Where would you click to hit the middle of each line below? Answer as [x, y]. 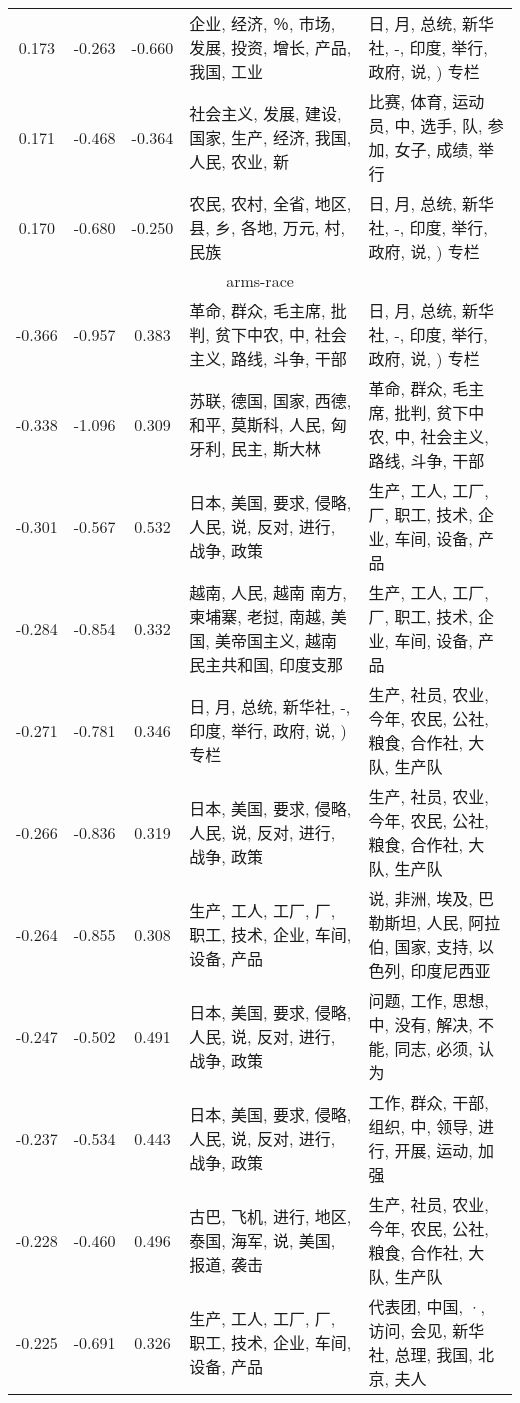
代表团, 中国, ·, [427, 1306]
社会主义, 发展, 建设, [265, 113]
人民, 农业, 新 [239, 161]
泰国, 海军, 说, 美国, [262, 1240]
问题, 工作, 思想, [428, 1000]
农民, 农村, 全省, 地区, [270, 203]
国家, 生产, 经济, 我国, [270, 137]
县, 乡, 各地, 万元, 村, [267, 227]
